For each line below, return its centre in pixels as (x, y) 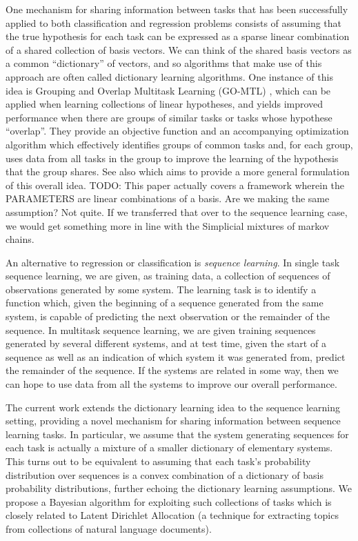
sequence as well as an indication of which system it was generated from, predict (176, 356)
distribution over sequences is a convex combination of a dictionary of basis (165, 474)
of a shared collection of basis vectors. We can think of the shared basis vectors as (179, 49)
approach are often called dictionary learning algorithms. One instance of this (169, 76)
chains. (20, 239)
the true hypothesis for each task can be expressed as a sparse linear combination (178, 36)
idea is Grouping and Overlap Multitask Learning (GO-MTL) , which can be (168, 90)
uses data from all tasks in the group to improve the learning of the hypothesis (172, 158)
